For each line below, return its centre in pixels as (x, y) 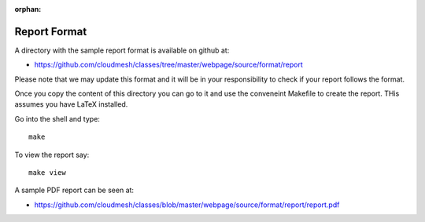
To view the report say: (52, 155)
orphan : (28, 9)
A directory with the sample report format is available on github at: (122, 50)
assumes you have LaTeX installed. (71, 104)
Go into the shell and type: (57, 118)
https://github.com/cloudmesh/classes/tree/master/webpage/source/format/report (168, 65)
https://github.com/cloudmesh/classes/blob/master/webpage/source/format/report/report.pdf (187, 205)
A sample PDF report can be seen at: (74, 190)
